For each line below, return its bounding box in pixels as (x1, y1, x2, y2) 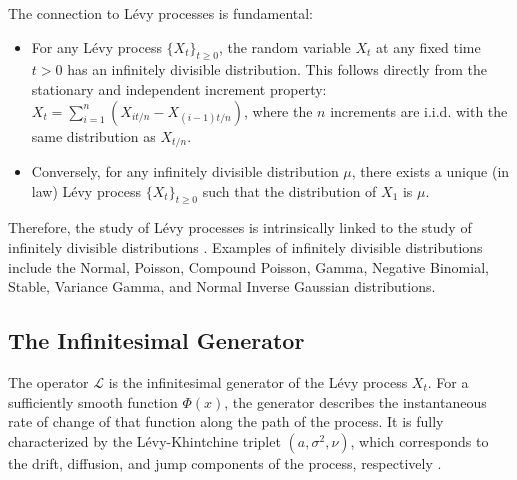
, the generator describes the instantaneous (224, 391, 487, 412)
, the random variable (218, 36, 351, 57)
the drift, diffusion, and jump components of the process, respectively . (8, 452, 442, 473)
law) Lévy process (31, 180, 142, 201)
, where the (243, 100, 313, 121)
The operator (8, 372, 89, 392)
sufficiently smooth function (8, 391, 178, 412)
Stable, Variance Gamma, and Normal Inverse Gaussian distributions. (8, 276, 436, 297)
